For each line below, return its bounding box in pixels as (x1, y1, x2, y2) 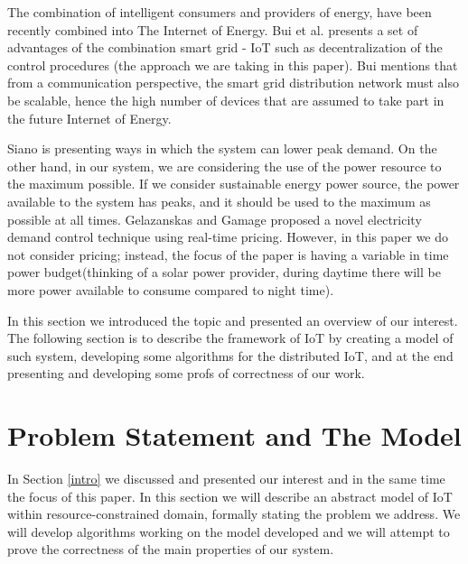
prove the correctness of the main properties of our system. (7, 540, 334, 559)
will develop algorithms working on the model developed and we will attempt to (7, 522, 450, 541)
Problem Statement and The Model (7, 417, 462, 454)
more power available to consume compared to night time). (7, 280, 334, 299)
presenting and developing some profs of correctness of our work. (7, 364, 365, 383)
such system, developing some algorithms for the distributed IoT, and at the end (7, 346, 454, 365)
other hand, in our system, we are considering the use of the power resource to (7, 156, 442, 175)
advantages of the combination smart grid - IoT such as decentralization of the (7, 38, 443, 57)
